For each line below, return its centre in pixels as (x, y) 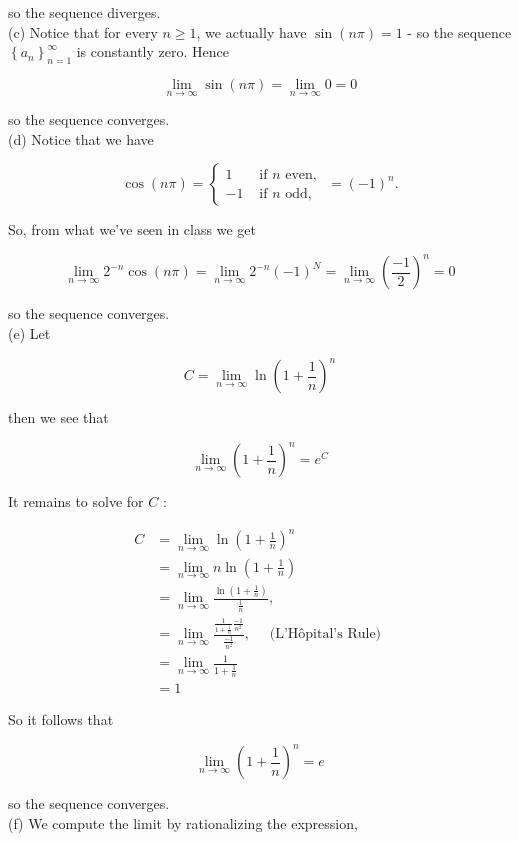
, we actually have (251, 31)
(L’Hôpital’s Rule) (325, 634)
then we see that (58, 417)
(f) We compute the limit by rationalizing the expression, (183, 822)
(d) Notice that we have (81, 138)
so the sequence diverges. (84, 12)
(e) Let (29, 333)
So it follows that (61, 718)
